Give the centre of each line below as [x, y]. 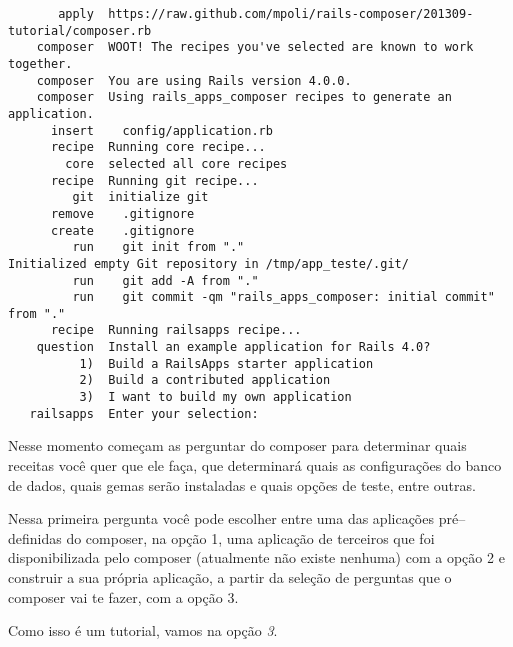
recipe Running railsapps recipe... [176, 330]
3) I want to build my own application [215, 397]
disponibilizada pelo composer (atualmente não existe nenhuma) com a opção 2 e [256, 557]
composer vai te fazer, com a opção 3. [123, 596]
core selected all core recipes [176, 163]
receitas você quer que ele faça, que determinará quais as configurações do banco [255, 465]
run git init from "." [158, 247]
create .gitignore [122, 230]
